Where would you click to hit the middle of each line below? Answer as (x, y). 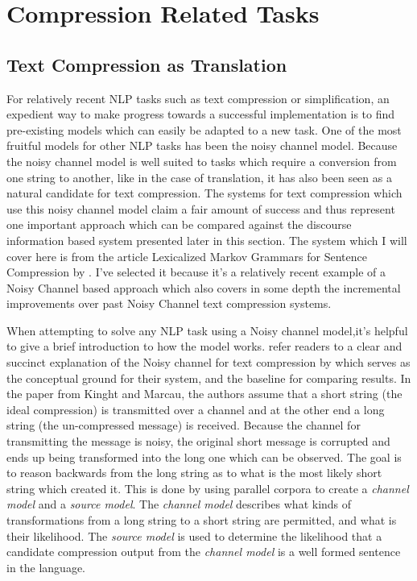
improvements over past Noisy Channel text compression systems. (169, 303)
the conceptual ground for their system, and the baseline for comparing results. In (209, 378)
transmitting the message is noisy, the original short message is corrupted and (198, 441)
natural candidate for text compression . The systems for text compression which (204, 193)
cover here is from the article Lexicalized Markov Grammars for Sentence (187, 256)
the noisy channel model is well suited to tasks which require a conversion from (202, 161)
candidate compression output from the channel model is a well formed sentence (204, 552)
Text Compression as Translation (147, 64)
